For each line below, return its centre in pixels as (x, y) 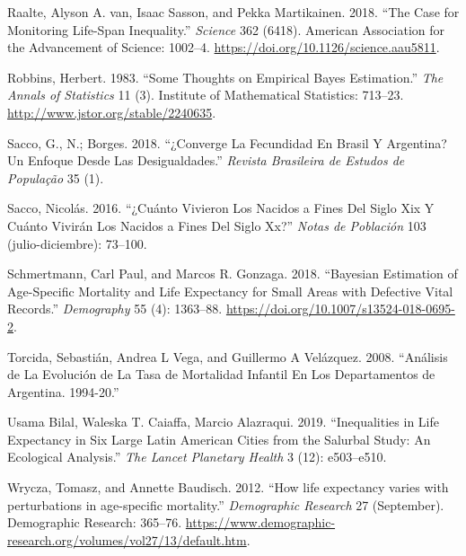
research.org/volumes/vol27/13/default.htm (127, 539)
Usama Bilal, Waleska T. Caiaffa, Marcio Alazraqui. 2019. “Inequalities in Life (223, 422)
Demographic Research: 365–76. (95, 522)
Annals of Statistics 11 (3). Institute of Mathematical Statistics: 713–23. (206, 95)
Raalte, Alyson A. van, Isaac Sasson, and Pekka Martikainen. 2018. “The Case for (233, 12)
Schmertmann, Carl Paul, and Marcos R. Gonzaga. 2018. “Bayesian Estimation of (233, 274)
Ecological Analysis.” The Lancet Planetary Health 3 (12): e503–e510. (197, 457)
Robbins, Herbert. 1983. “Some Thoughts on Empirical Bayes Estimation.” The (225, 77)
